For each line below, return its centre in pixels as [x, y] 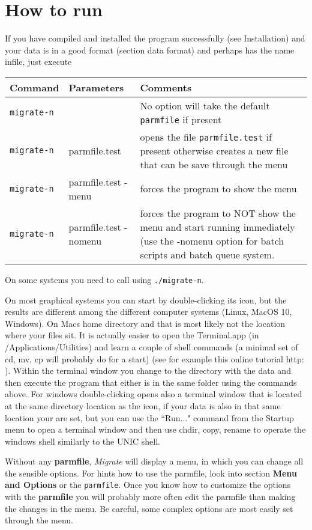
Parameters [96, 87]
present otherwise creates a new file [214, 150]
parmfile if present [181, 119]
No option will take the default [205, 105]
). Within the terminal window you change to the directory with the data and [148, 370]
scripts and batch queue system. [207, 254]
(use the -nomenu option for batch [212, 240]
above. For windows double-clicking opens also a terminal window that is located [154, 394]
